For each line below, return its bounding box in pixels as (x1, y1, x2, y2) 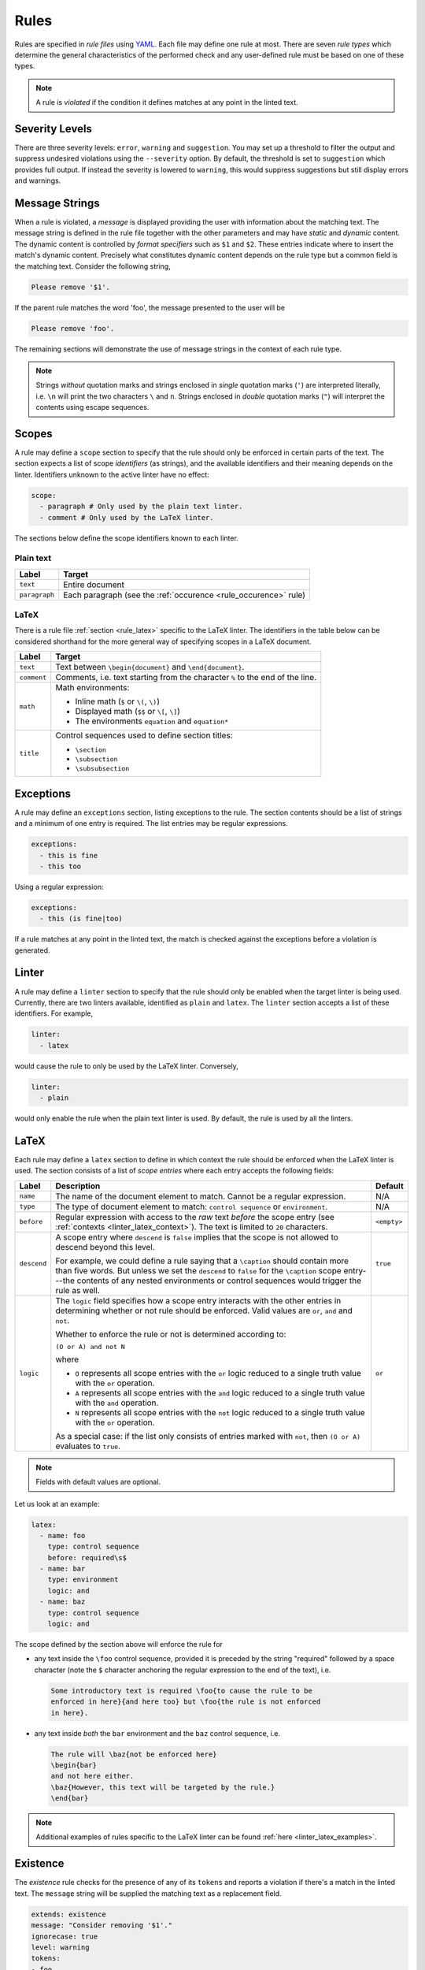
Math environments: (55, 682, 130, 693)
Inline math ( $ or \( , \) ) (75, 696, 161, 707)
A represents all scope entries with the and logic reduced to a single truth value (75, 1387, 365, 1398)
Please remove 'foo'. (31, 324, 115, 333)
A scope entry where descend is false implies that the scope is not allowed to (55, 1232, 338, 1243)
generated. (14, 946, 50, 955)
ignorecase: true (31, 1931, 98, 1941)
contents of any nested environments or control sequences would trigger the (76, 1275, 362, 1286)
